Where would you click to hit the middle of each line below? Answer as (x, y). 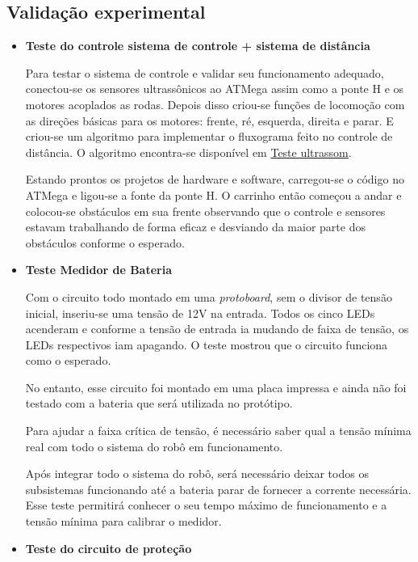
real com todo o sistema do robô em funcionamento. (154, 446)
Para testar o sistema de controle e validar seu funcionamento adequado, (205, 72)
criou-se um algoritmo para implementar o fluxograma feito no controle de (209, 136)
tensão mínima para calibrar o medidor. (123, 521)
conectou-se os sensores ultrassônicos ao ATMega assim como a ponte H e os (215, 89)
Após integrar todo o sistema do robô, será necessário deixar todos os (197, 473)
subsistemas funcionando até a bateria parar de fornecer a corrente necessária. (218, 489)
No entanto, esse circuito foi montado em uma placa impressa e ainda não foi (216, 387)
